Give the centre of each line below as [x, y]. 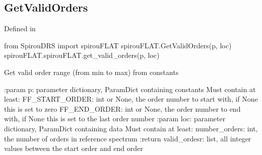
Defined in [20, 28]
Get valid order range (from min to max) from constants [91, 72]
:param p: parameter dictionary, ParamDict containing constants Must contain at [130, 89]
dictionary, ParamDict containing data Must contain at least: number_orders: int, [131, 128]
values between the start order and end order [74, 148]
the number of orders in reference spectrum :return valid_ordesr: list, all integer [128, 138]
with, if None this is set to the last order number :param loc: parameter [115, 119]
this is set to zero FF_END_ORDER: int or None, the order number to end [122, 108]
